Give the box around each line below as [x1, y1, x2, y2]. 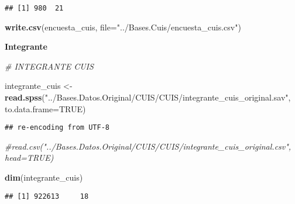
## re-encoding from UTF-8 [5, 123, 109, 132]
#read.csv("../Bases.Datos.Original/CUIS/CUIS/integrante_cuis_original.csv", [5, 140, 291, 152]
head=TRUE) [5, 151, 54, 164]
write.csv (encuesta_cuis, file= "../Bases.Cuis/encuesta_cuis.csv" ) [5, 20, 241, 33]
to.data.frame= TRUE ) [5, 102, 86, 115]
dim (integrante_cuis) [5, 171, 83, 184]
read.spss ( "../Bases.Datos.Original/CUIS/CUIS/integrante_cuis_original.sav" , [5, 91, 291, 103]
